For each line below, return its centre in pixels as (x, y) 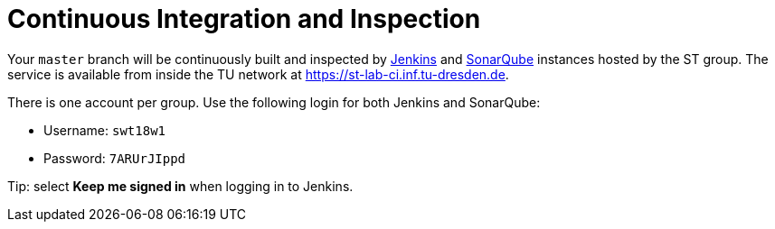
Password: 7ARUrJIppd (115, 158)
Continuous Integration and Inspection (244, 19)
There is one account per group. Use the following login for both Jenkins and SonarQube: (274, 102)
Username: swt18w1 (105, 130)
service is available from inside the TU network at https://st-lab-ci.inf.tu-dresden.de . (258, 74)
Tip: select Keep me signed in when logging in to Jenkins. (180, 186)
